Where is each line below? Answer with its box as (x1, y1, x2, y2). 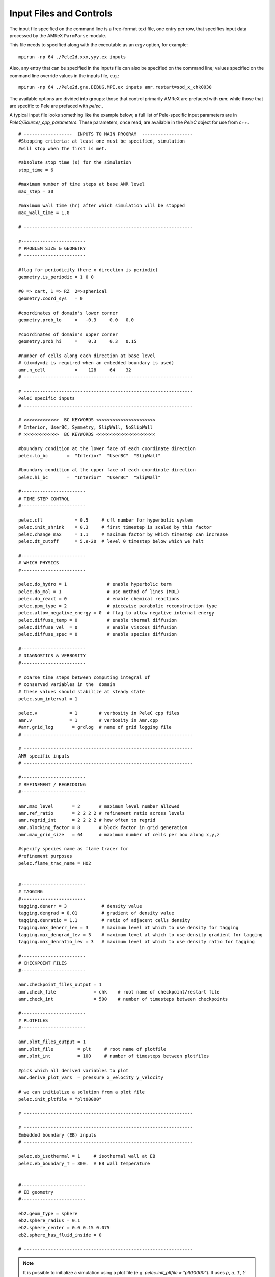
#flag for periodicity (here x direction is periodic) (18, 267, 158, 273)
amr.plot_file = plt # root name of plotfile (18, 1046, 167, 1052)
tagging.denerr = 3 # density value (18, 903, 142, 909)
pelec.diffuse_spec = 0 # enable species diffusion (18, 631, 177, 637)
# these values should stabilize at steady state (18, 689, 145, 695)
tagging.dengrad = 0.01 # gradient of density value (18, 910, 174, 916)
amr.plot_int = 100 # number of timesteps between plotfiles (18, 1053, 209, 1059)
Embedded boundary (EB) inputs (18, 1132, 97, 1138)
